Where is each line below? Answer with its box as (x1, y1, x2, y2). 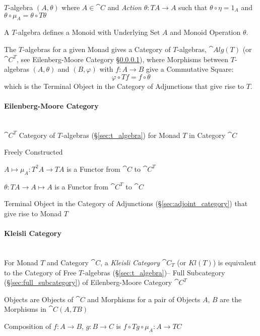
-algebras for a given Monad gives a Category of (22, 43, 171, 54)
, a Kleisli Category (100, 257, 160, 267)
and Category (47, 257, 89, 267)
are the (220, 294, 242, 304)
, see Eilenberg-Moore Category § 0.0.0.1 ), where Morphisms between (17, 54, 229, 64)
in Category (189, 129, 226, 140)
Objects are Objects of (4, 294, 74, 304)
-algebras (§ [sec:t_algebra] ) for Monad (61, 129, 180, 140)
